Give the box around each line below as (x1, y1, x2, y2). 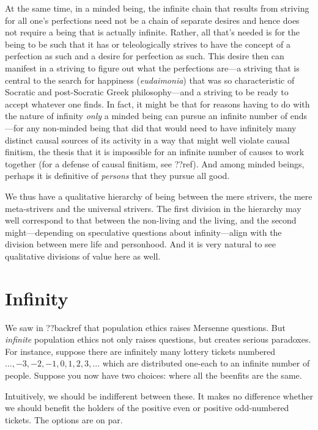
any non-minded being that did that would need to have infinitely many (26, 121, 297, 134)
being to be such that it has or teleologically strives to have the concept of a (5, 37, 291, 50)
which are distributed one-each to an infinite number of (102, 357, 310, 370)
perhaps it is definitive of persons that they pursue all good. (5, 169, 230, 182)
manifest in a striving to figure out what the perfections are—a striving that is (5, 61, 300, 74)
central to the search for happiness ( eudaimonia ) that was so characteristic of (5, 73, 295, 86)
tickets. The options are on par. (5, 413, 123, 426)
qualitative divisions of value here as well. (5, 249, 161, 262)
